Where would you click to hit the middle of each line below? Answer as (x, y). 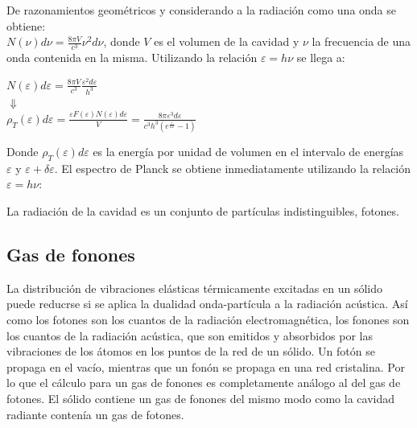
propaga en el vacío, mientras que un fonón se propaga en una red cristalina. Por (206, 366)
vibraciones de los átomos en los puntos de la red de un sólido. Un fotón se (191, 351)
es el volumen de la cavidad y (227, 41)
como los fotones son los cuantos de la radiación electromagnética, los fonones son (208, 319)
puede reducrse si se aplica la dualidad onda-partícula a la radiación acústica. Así (207, 304)
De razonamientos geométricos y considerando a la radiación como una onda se (202, 10)
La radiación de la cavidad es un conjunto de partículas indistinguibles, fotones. (203, 211)
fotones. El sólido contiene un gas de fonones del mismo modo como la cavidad (200, 398)
